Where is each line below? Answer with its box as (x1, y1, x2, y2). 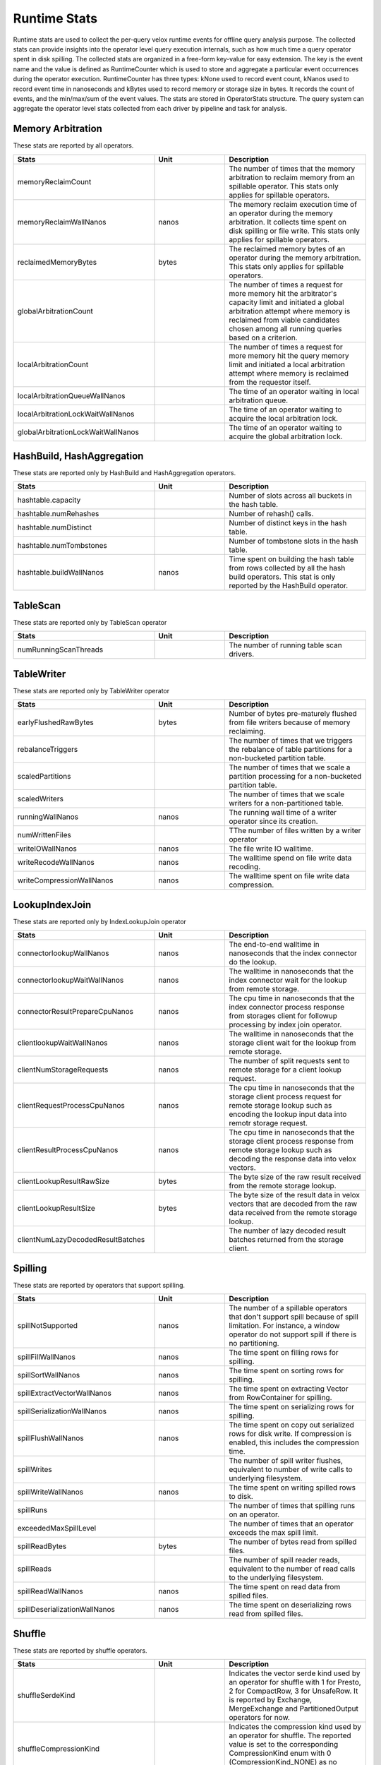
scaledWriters (17, 794, 64, 804)
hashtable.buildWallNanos (17, 568, 104, 578)
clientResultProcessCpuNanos (17, 1145, 119, 1155)
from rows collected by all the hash (229, 563, 346, 573)
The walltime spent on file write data (229, 871, 350, 881)
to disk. (229, 1492, 253, 1502)
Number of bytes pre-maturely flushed (229, 709, 358, 719)
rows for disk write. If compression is (229, 1429, 352, 1439)
